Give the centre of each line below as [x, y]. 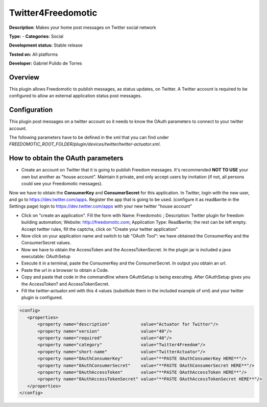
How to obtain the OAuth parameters [66, 158]
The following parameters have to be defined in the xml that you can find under [89, 138]
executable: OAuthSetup [46, 257]
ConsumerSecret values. [46, 243]
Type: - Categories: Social [36, 36]
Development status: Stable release [46, 45]
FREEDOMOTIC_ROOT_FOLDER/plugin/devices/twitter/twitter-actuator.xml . [85, 144]
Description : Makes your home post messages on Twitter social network [83, 27]
